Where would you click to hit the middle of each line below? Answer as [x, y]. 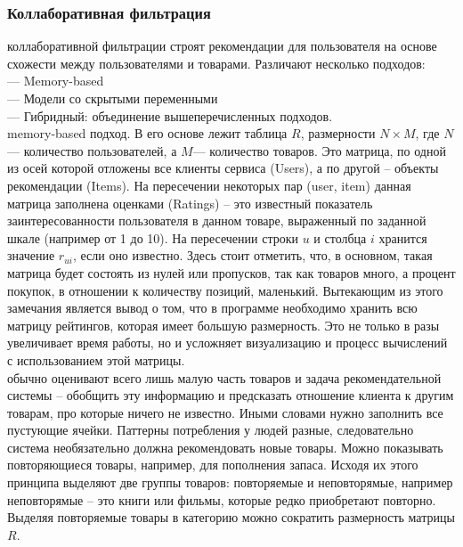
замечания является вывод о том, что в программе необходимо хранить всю [212, 308]
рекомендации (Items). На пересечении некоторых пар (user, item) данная [209, 185]
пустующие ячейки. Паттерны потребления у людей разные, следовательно [211, 430]
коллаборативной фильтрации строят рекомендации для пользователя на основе [222, 46]
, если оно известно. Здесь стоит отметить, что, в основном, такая [252, 255]
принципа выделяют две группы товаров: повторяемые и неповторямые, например [230, 482]
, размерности [338, 133]
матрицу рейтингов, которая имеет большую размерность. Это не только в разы [223, 325]
